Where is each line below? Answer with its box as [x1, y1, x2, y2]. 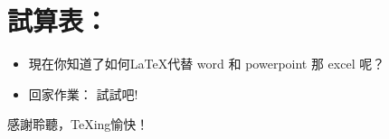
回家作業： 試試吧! [28, 84, 138, 103]
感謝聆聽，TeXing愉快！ [7, 115, 149, 134]
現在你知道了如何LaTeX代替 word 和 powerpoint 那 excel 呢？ [28, 54, 385, 73]
